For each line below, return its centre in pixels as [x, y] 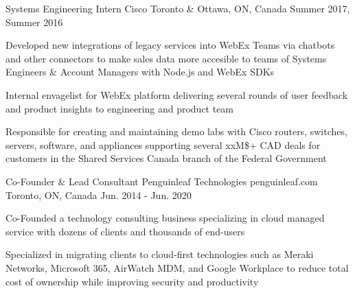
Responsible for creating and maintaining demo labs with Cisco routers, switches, [176, 131]
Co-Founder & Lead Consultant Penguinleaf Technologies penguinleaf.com [162, 181]
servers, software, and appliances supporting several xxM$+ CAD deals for [163, 144]
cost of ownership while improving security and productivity [132, 281]
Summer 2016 [34, 22]
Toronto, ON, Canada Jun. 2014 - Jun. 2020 [99, 195]
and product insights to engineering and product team [120, 108]
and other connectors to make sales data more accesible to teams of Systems [166, 58]
